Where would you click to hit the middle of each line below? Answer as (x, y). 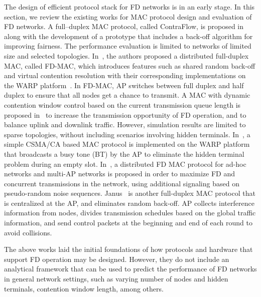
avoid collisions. (28, 232)
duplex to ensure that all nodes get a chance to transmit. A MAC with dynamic (127, 95)
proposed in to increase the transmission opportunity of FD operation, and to (125, 114)
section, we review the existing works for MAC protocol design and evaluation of (128, 16)
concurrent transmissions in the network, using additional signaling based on (122, 183)
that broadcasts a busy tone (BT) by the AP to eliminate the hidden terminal (124, 154)
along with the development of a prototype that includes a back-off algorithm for (128, 36)
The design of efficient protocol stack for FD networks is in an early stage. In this (129, 7)
